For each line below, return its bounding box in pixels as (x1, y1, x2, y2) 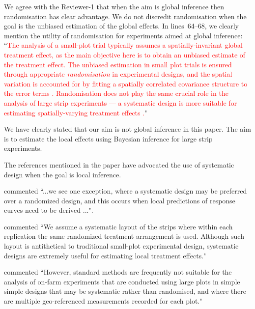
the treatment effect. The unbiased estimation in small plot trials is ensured (4, 59, 232, 69)
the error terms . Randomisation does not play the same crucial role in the (4, 88, 228, 98)
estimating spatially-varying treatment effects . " (4, 107, 147, 117)
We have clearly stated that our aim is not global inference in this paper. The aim (4, 124, 251, 134)
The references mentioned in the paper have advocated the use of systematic (4, 159, 234, 169)
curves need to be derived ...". (4, 205, 93, 215)
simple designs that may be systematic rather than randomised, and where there (4, 286, 246, 296)
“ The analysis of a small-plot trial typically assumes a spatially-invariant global (4, 40, 243, 50)
